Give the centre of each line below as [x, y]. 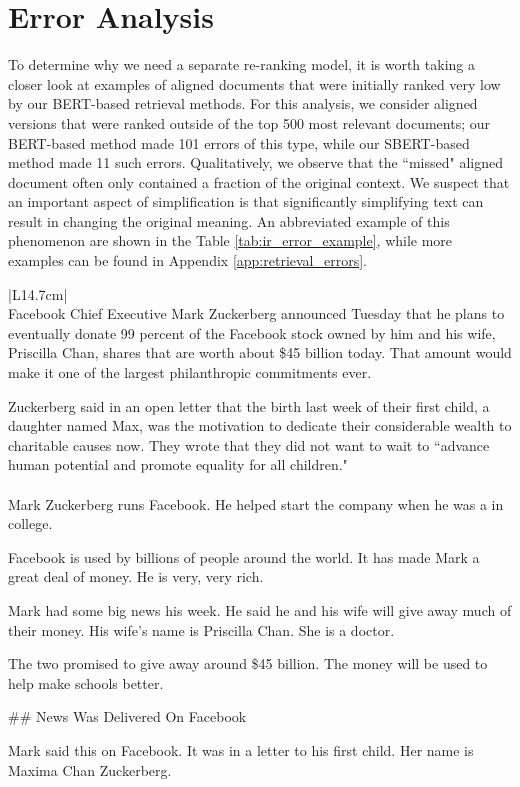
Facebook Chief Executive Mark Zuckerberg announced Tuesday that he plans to [256, 313]
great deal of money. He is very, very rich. [136, 576]
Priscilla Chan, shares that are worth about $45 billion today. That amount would [260, 352]
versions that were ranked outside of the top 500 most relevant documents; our [249, 122]
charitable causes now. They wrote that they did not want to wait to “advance [249, 444]
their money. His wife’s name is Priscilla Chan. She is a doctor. [201, 629]
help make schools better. [86, 682]
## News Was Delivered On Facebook [127, 716]
